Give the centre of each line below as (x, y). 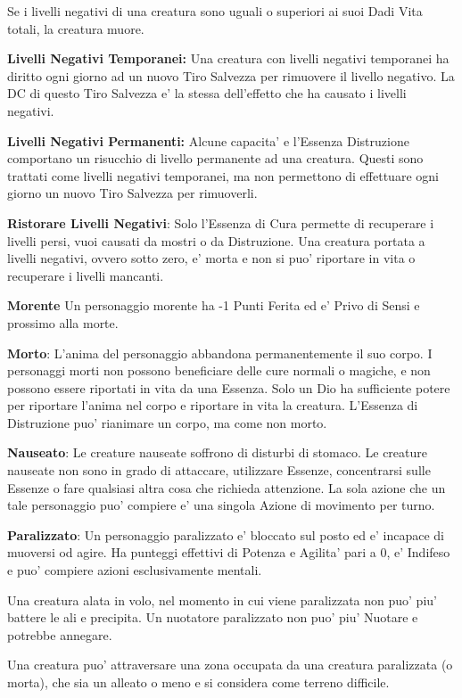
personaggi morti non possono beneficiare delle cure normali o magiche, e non (219, 370)
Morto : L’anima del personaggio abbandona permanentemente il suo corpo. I (220, 353)
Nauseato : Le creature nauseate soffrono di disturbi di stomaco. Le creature (217, 452)
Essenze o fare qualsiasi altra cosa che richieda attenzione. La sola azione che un (227, 487)
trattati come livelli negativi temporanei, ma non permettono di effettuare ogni (223, 175)
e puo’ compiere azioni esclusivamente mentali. (135, 570)
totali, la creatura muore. (76, 28)
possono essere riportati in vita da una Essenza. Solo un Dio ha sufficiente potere (229, 387)
